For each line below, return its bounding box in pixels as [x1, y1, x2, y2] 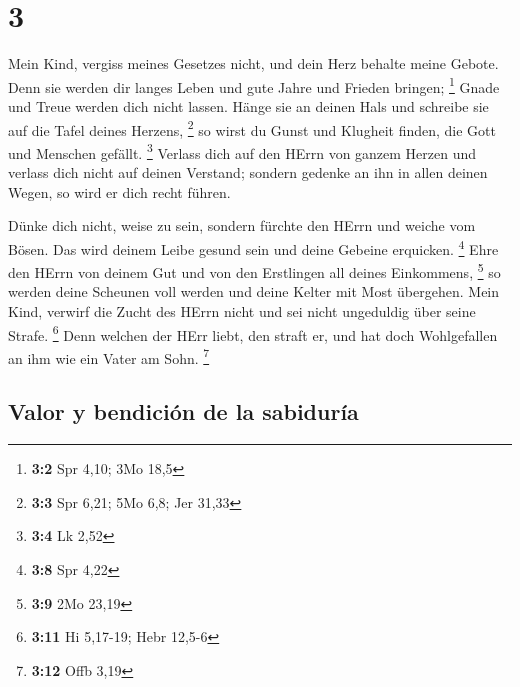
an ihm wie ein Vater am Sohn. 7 [8, 344, 210, 368]
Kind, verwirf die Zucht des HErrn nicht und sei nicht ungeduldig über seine [8, 300, 476, 321]
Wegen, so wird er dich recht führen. [8, 181, 231, 202]
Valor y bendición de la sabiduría [8, 396, 359, 427]
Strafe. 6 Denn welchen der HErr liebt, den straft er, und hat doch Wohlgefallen [8, 321, 498, 345]
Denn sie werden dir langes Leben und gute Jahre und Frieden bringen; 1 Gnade [8, 73, 500, 97]
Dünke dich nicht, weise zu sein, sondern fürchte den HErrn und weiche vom [8, 215, 476, 236]
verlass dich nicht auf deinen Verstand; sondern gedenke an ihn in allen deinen [8, 162, 488, 183]
